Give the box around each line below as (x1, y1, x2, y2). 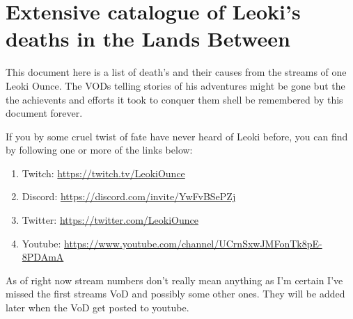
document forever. (6, 106, 83, 120)
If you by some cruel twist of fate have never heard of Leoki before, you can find (6, 129, 348, 143)
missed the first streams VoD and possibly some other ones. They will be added (6, 286, 345, 301)
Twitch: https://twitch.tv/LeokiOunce (22, 165, 185, 180)
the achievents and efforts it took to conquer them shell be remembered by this (6, 92, 343, 106)
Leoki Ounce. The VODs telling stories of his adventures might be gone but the (6, 78, 345, 92)
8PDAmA (22, 250, 64, 264)
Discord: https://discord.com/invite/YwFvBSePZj (22, 189, 236, 204)
